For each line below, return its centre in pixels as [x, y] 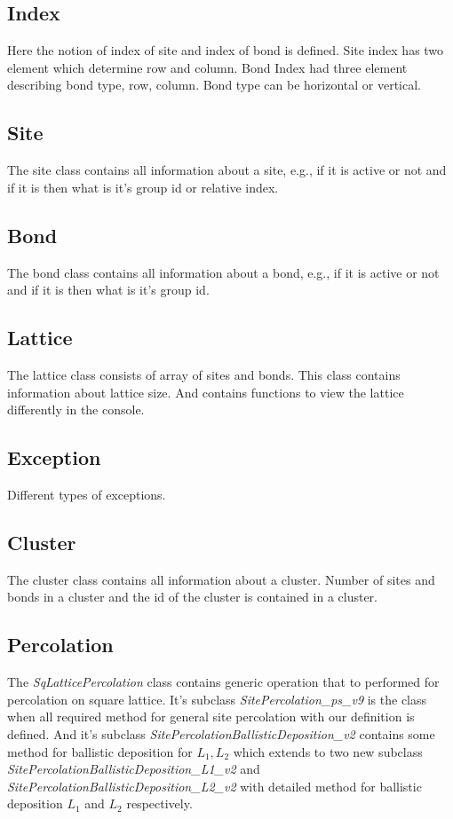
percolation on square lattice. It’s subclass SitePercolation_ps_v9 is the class [217, 699]
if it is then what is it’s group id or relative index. [143, 187]
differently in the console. [76, 409]
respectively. [159, 803]
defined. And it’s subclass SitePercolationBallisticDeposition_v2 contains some [221, 733]
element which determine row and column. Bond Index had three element [207, 67]
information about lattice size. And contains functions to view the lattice [206, 392]
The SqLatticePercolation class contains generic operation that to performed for [223, 682]
